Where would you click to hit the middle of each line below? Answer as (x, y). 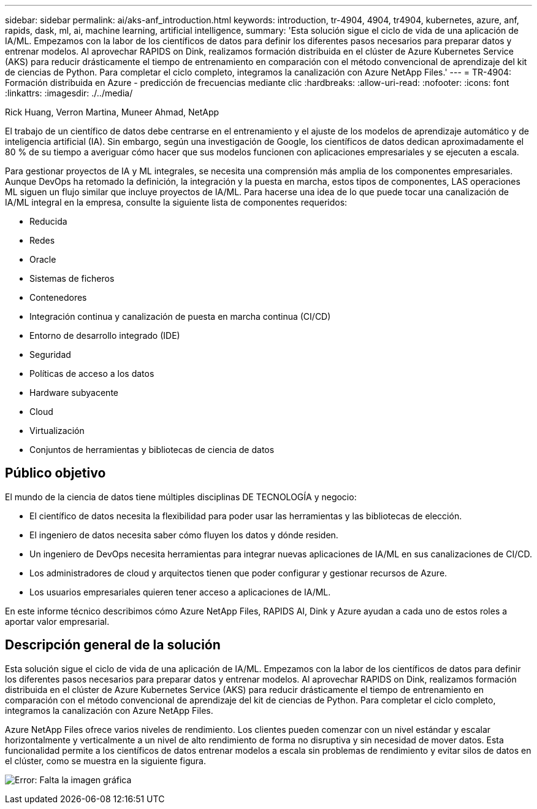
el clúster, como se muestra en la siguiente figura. (105, 761)
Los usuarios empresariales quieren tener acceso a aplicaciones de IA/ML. (180, 592)
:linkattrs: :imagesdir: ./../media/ (69, 93)
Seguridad (50, 354)
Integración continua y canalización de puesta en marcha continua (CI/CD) (180, 316)
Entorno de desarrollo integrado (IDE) (105, 335)
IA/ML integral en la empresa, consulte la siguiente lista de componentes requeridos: (176, 202)
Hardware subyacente (74, 393)
